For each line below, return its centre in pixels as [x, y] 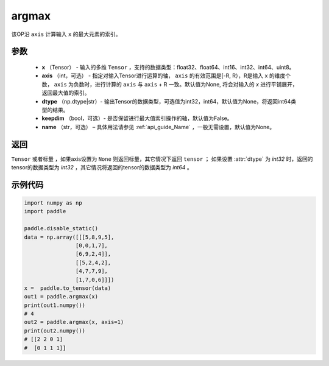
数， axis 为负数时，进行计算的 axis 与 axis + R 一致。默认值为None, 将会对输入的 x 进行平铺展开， [170, 84]
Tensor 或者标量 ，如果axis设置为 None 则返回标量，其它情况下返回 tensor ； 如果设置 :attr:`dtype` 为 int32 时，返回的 [162, 159]
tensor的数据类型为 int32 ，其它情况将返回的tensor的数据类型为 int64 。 [102, 167]
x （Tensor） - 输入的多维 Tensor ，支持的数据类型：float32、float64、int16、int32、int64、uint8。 [168, 67]
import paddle [45, 211]
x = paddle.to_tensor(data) [68, 288]
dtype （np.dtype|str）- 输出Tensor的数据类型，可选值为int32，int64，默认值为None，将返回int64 [166, 101]
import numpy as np [53, 203]
